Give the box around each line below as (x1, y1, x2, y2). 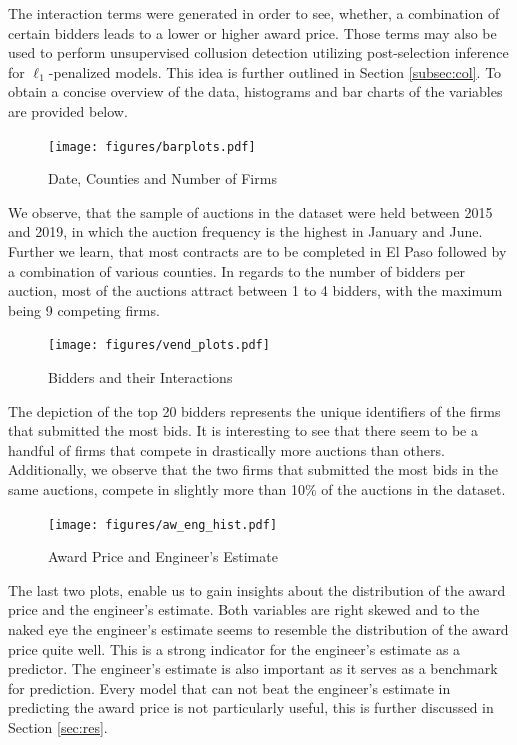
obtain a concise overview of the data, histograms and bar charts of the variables (8, 81, 503, 102)
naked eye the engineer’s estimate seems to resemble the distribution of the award (8, 619, 509, 640)
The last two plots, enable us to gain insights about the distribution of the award (8, 579, 506, 600)
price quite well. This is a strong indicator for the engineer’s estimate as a (8, 638, 461, 659)
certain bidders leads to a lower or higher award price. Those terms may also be (8, 22, 497, 43)
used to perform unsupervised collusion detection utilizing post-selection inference (8, 42, 509, 63)
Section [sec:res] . (8, 717, 108, 737)
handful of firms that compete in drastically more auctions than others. (8, 439, 445, 460)
